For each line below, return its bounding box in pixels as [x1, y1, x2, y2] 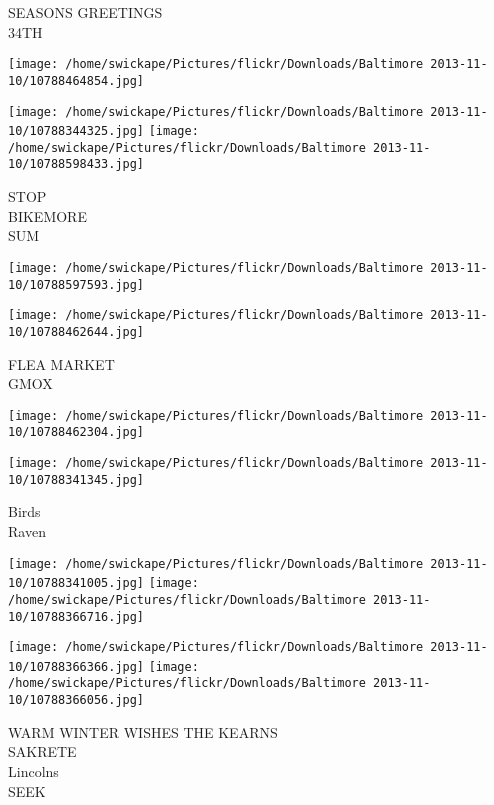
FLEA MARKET [8, 353, 115, 374]
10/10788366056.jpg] [8, 693, 145, 708]
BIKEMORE [8, 205, 87, 226]
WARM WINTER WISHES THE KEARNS [8, 721, 278, 742]
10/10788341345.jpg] [8, 472, 145, 487]
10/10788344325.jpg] [8, 124, 145, 139]
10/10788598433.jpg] [8, 157, 145, 172]
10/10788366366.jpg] [8, 659, 145, 674]
